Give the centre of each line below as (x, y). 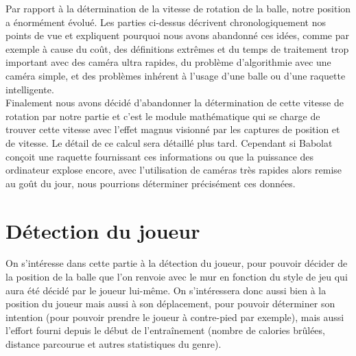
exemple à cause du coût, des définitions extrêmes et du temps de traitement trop (177, 48)
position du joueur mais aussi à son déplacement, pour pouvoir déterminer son (170, 304)
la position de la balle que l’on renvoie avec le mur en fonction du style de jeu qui (177, 277)
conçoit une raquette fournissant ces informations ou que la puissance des (160, 156)
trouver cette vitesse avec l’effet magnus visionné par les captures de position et (173, 129)
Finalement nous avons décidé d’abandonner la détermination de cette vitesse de (175, 103)
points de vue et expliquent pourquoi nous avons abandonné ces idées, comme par (177, 35)
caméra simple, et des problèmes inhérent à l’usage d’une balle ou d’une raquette (176, 75)
